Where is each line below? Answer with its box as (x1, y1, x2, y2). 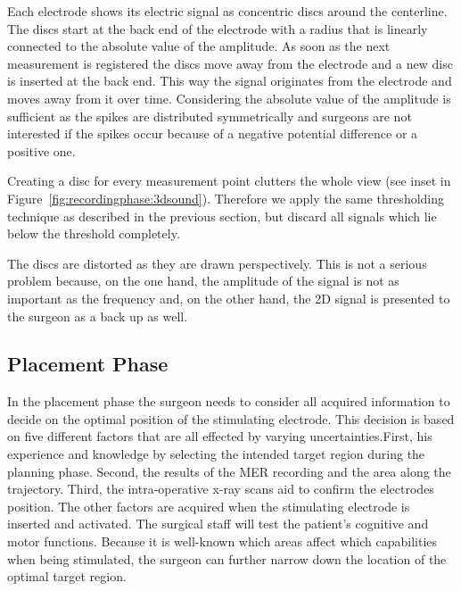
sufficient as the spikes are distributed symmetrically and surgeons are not (7, 106, 412, 125)
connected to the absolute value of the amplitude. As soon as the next (7, 37, 391, 55)
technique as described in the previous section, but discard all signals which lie (7, 206, 437, 225)
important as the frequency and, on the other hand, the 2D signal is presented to (7, 288, 450, 307)
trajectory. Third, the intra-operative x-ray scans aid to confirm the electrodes (7, 479, 434, 498)
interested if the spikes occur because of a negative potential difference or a (7, 124, 418, 143)
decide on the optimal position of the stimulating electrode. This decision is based (7, 409, 455, 428)
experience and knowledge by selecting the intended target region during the (7, 445, 425, 463)
